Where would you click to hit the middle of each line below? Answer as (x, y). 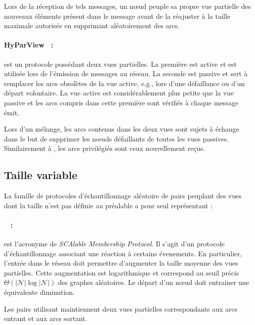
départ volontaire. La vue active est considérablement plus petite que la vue (119, 93)
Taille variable (41, 175)
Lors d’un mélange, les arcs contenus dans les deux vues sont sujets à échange (122, 129)
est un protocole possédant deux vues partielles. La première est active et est (120, 64)
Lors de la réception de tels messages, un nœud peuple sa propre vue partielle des (127, 6)
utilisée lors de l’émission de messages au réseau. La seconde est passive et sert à (126, 73)
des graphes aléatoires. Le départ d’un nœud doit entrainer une (154, 282)
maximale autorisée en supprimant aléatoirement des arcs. (92, 25)
